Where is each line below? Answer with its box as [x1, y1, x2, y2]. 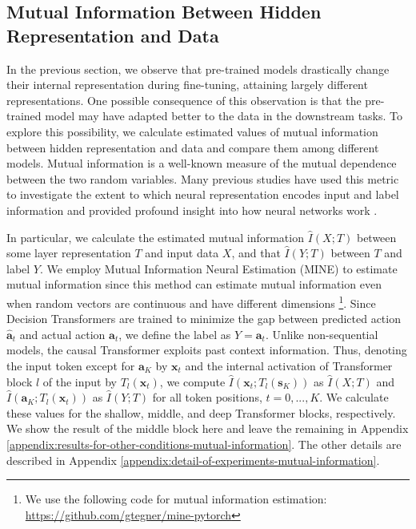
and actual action [19, 325, 106, 342]
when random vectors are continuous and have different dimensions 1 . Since [6, 292, 376, 311]
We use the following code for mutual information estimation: [25, 491, 327, 507]
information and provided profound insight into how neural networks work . [6, 201, 378, 218]
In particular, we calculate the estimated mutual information [6, 228, 304, 245]
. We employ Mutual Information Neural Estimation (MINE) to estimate [39, 260, 398, 277]
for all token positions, [152, 389, 262, 406]
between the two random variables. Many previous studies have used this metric [6, 170, 399, 187]
